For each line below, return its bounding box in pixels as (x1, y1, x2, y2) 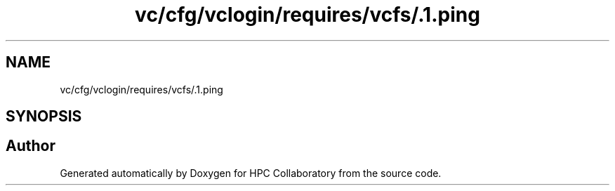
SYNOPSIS (6, 107, 82, 126)
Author (6, 137, 55, 155)
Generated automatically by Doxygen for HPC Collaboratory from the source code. (60, 166, 442, 179)
